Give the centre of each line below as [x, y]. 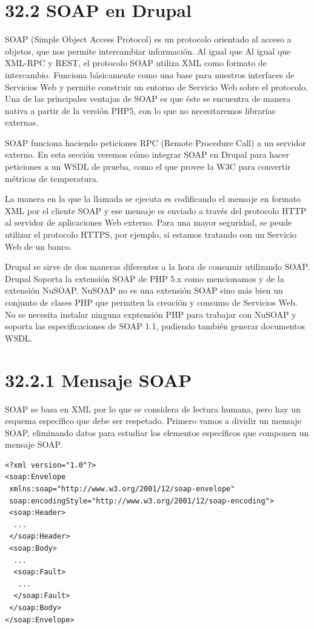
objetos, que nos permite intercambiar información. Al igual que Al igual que [148, 51]
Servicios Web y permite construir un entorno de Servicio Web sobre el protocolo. [156, 86]
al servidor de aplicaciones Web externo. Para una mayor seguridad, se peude [149, 222]
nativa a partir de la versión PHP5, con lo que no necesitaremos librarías [140, 110]
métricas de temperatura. [52, 178]
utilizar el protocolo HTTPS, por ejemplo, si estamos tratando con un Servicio [151, 234]
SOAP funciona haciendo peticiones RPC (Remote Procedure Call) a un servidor [155, 142]
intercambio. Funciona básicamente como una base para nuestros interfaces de [150, 74]
